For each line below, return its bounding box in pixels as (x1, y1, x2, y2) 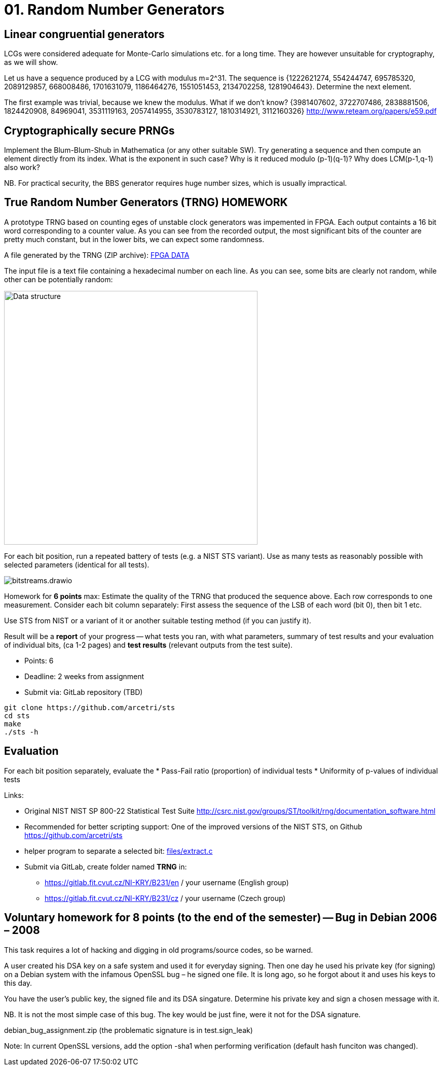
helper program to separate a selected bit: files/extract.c (24, 846, 213, 855)
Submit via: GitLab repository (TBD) (24, 687, 143, 696)
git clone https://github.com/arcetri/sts (4, 703, 175, 712)
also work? (4, 163, 40, 172)
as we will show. (4, 58, 58, 67)
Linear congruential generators (4, 27, 165, 41)
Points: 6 (24, 656, 54, 665)
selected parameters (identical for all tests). (4, 560, 150, 569)
